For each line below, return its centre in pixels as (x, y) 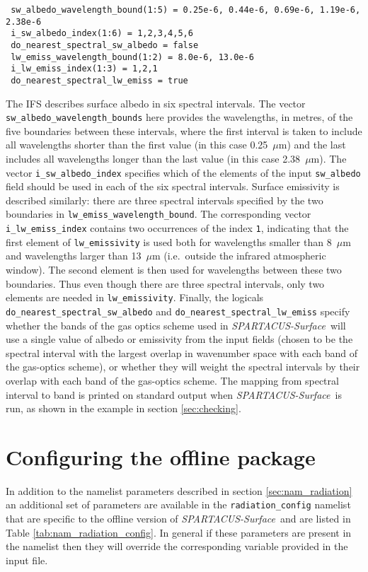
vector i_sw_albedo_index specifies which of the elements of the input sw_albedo (183, 172)
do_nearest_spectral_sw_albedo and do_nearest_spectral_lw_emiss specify (178, 311)
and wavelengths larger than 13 (74, 256)
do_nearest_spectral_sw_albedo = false (105, 45)
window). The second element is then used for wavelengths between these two (174, 270)
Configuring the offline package (161, 456)
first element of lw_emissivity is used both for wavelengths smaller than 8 (169, 241)
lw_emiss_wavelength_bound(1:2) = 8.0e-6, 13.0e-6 (132, 57)
